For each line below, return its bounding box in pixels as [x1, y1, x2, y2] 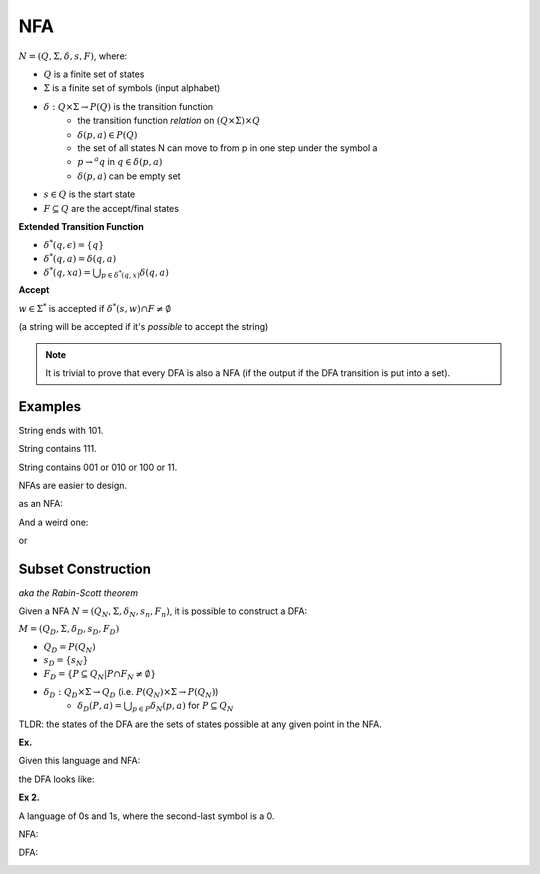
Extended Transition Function [18, 221, 144, 233]
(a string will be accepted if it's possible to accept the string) [18, 321, 269, 333]
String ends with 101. [18, 424, 104, 436]
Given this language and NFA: [18, 755, 141, 767]
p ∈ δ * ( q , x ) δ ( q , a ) [101, 266, 169, 280]
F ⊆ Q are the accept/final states [43, 202, 180, 214]
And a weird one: [18, 516, 89, 528]
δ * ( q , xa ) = [43, 265, 92, 278]
